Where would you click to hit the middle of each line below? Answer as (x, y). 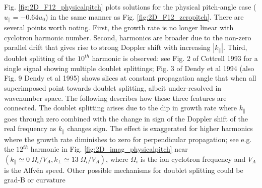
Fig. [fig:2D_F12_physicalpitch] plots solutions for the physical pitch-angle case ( (130, 7)
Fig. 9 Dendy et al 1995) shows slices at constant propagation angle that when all (130, 78)
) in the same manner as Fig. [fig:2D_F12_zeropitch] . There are (144, 16)
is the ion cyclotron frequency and (193, 159)
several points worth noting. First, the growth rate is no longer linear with (119, 27)
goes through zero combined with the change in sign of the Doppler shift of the (126, 118)
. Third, (235, 47)
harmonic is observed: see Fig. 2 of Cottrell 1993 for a (175, 58)
